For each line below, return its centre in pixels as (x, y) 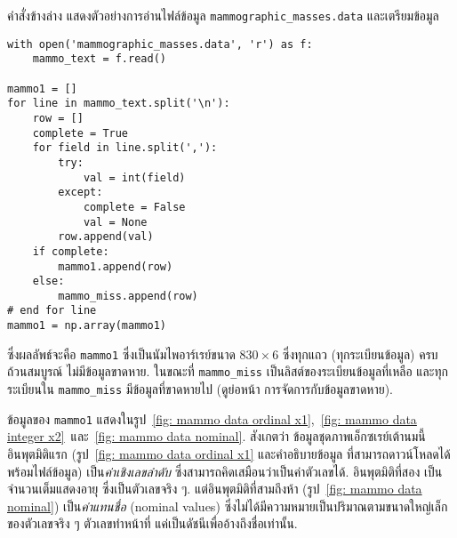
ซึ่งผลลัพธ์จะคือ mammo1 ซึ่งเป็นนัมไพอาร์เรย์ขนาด (121, 353)
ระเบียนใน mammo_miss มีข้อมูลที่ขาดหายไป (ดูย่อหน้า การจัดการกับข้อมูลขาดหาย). (200, 389)
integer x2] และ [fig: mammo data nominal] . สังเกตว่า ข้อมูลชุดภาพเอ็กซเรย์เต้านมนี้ (216, 436)
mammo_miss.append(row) (128, 296)
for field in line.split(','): (125, 148)
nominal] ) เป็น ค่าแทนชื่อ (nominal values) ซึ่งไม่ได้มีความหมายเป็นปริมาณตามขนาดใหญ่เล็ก (228, 506)
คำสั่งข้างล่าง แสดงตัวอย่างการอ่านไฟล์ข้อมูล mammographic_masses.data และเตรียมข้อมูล (223, 15)
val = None (115, 222)
